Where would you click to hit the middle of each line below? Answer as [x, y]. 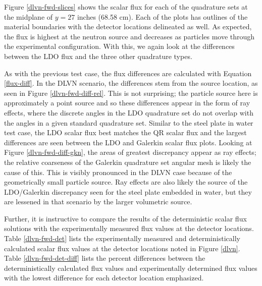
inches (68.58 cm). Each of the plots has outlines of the [162, 16]
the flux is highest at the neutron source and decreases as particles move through [129, 36]
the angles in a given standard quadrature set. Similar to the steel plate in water [129, 122]
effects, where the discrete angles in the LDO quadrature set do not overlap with [129, 112]
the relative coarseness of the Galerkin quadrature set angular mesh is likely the [128, 162]
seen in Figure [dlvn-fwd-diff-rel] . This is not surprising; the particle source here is [131, 93]
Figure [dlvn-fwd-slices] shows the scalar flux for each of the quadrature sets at [126, 7]
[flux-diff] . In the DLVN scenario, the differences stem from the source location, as [131, 83]
